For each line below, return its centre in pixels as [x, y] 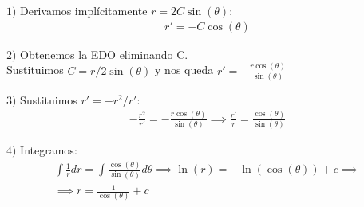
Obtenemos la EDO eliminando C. [104, 54]
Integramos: [49, 150]
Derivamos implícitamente [84, 10]
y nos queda [184, 70]
